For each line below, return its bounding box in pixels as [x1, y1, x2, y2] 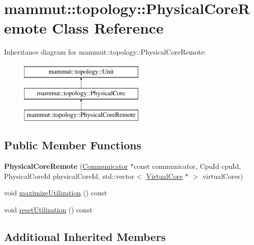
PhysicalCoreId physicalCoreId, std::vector [4, 170, 135, 181]
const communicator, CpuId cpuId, [133, 161, 241, 171]
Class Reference [52, 18, 164, 38]
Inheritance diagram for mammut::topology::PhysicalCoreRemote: [4, 47, 206, 57]
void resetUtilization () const [4, 204, 93, 214]
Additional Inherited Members [4, 228, 166, 244]
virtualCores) [202, 170, 243, 181]
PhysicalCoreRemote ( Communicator [4, 161, 128, 171]
